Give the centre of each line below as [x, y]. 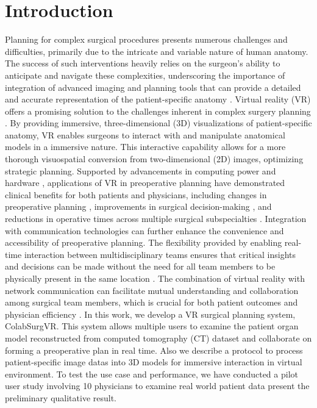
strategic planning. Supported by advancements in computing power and [141, 170]
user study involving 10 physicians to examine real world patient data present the [157, 386]
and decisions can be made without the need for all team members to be [140, 266]
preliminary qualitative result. [61, 397]
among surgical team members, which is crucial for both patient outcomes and [151, 302]
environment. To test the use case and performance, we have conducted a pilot [151, 374]
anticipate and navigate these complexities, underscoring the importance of [145, 75]
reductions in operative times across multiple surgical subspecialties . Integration [156, 219]
